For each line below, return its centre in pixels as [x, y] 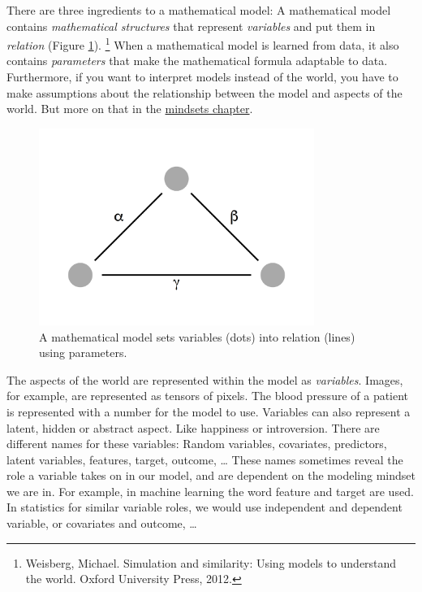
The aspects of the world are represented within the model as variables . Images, [205, 379]
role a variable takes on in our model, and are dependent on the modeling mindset [211, 475]
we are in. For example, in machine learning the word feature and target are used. [210, 491]
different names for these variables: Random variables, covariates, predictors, [197, 444]
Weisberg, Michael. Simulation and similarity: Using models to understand [211, 562]
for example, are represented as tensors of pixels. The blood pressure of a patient [208, 396]
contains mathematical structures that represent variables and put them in [191, 26]
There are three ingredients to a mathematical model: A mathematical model [199, 10]
